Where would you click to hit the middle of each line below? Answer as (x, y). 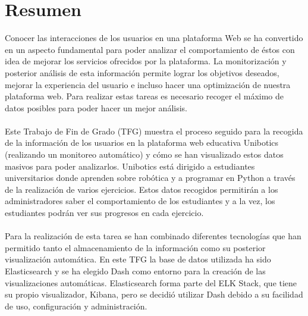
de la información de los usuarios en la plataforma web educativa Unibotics (142, 143)
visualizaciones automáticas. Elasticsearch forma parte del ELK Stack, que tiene (151, 282)
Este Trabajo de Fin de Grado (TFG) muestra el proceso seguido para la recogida (154, 131)
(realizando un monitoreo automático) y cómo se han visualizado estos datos (144, 154)
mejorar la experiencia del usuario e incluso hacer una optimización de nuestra (148, 84)
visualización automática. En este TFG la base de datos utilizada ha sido (138, 259)
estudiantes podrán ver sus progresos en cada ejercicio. (104, 213)
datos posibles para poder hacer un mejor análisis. (96, 107)
